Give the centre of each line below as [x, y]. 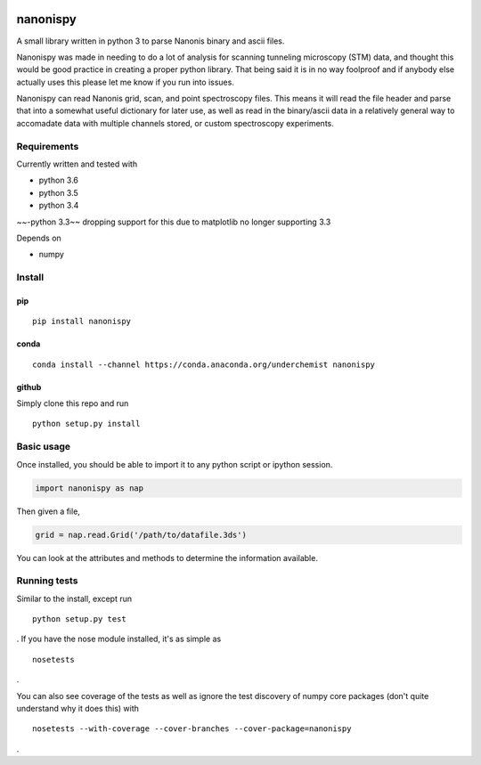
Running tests [47, 581]
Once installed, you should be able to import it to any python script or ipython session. [175, 464]
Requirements [48, 146]
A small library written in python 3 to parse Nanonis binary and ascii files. [151, 41]
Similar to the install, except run [74, 598]
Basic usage [44, 447]
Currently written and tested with [77, 164]
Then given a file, [48, 511]
